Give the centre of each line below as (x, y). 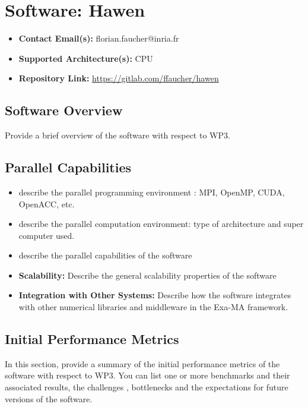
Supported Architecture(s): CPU (86, 58)
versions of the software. (49, 398)
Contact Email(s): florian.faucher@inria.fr (99, 38)
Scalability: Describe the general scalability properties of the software (147, 275)
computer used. (47, 235)
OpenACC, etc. (47, 203)
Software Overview (64, 110)
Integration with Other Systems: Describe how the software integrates (155, 295)
